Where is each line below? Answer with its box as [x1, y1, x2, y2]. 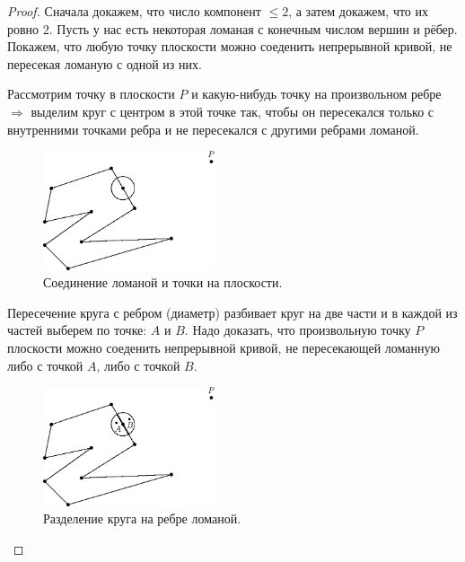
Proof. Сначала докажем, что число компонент [7, 2, 261, 20]
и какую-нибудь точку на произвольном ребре [191, 84, 442, 103]
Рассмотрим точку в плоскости [7, 84, 175, 103]
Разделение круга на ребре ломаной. [43, 509, 241, 528]
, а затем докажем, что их [288, 2, 429, 20]
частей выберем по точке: [7, 321, 147, 339]
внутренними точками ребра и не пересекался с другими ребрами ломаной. [7, 119, 419, 138]
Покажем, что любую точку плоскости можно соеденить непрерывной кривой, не [7, 37, 452, 56]
